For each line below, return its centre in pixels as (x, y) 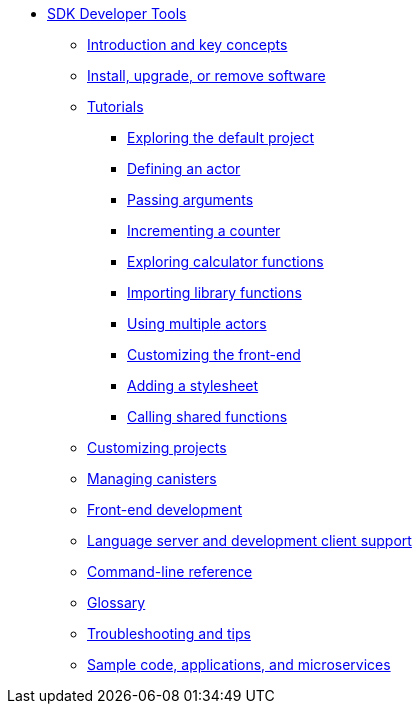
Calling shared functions (207, 416)
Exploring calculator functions (225, 261)
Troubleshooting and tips (169, 633)
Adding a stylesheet (193, 385)
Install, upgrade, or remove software (206, 75)
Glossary (116, 602)
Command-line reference (170, 571)
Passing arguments (190, 199)
